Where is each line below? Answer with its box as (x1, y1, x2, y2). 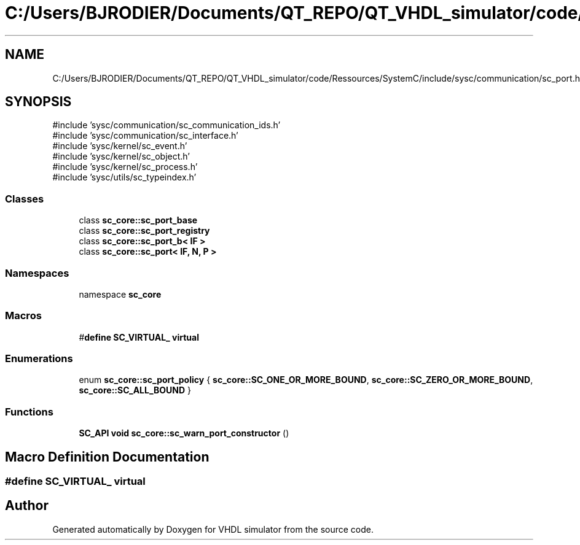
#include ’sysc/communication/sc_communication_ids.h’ (52, 120, 281, 131)
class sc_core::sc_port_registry (79, 225, 210, 236)
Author (5, 498, 49, 514)
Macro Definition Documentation (5, 449, 210, 465)
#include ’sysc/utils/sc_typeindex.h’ (52, 172, 197, 183)
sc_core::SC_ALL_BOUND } (79, 385, 192, 396)
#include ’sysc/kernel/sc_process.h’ (52, 161, 198, 172)
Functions (5, 405, 53, 418)
